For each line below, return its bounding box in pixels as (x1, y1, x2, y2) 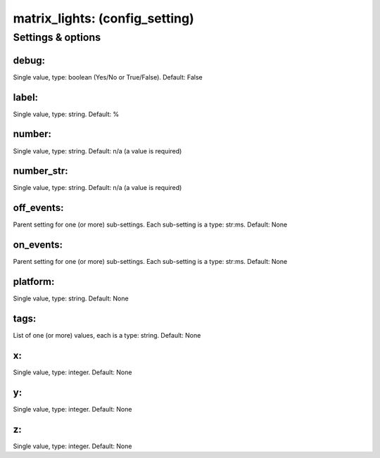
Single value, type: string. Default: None (13, 294, 129, 303)
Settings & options (13, 31, 101, 44)
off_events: (13, 202, 64, 214)
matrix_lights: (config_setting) (13, 11, 195, 26)
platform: (13, 276, 55, 288)
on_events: (13, 239, 63, 251)
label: (13, 91, 39, 103)
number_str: (13, 165, 68, 177)
